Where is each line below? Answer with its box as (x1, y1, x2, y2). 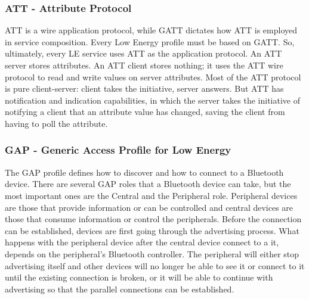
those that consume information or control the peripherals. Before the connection (5, 213, 302, 225)
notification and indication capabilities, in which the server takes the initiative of (5, 94, 301, 106)
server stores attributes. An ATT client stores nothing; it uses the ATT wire (5, 59, 283, 71)
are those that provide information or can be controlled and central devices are (5, 201, 293, 213)
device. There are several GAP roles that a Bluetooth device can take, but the (5, 177, 291, 190)
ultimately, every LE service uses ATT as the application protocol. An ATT (5, 47, 282, 60)
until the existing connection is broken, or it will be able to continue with (5, 271, 273, 284)
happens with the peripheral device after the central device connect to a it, (5, 236, 279, 248)
